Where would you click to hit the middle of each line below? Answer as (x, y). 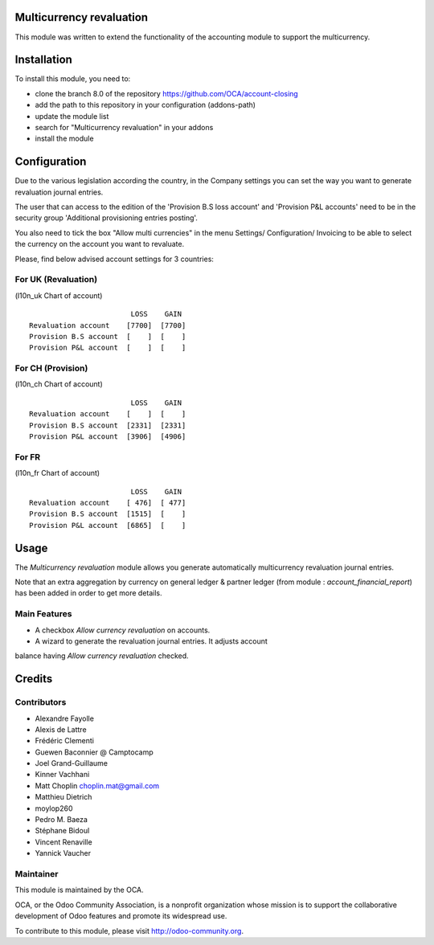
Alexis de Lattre (61, 729)
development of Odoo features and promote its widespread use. (121, 916)
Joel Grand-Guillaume (72, 763)
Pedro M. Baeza (61, 820)
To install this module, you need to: (73, 79)
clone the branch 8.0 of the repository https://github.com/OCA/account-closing (167, 93)
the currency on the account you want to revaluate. (100, 244)
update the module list (72, 116)
